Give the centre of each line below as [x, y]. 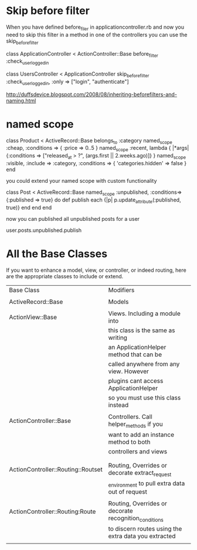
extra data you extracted [142, 536]
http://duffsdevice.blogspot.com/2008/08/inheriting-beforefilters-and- [92, 94]
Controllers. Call [130, 416]
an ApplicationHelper [137, 347]
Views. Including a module [144, 313]
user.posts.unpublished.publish [44, 230]
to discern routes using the [145, 529]
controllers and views [138, 451]
